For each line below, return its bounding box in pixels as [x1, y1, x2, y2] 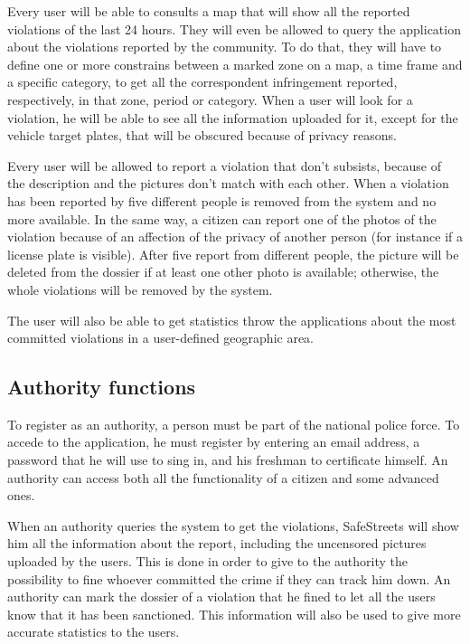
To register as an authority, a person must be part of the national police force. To [7, 414, 460, 433]
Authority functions [7, 373, 196, 401]
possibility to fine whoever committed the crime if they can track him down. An [7, 569, 451, 588]
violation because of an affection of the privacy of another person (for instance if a [7, 227, 464, 246]
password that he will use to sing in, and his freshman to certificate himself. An [7, 450, 448, 469]
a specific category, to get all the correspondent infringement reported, [7, 72, 398, 91]
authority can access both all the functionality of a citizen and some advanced [7, 468, 439, 487]
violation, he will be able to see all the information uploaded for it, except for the [7, 108, 458, 127]
